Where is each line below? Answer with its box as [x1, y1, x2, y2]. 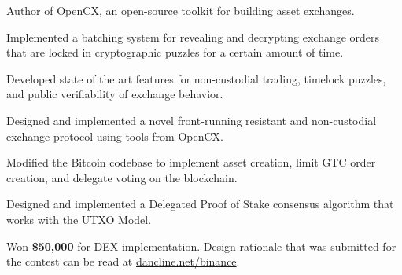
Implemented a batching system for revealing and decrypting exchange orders [6, 28, 380, 45]
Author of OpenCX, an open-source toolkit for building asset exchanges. [6, 2, 355, 18]
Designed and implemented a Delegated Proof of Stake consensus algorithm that [6, 196, 394, 212]
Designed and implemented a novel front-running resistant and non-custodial [6, 112, 377, 128]
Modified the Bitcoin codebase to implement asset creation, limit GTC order [6, 154, 376, 170]
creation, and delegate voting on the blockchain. [6, 169, 238, 185]
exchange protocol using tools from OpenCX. [6, 127, 223, 144]
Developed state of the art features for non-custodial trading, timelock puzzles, [6, 70, 386, 86]
